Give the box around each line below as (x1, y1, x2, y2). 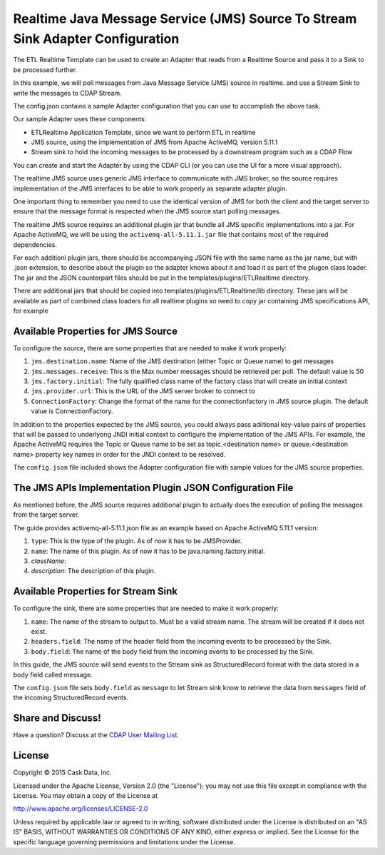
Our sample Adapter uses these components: (13, 115, 147, 123)
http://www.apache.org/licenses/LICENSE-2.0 (13, 804, 148, 813)
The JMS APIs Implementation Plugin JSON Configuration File (13, 482, 294, 494)
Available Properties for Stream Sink (13, 585, 178, 597)
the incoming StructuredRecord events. (13, 693, 128, 702)
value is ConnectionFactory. (31, 407, 113, 415)
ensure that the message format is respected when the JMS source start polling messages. (13, 207, 282, 216)
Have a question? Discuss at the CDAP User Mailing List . (13, 731, 180, 739)
